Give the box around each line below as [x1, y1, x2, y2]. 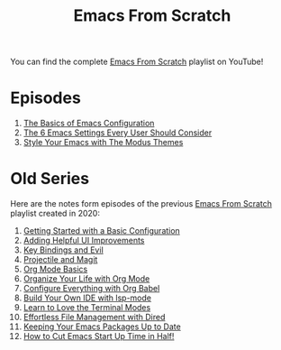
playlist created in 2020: [10, 208, 100, 219]
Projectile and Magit [23, 254, 98, 265]
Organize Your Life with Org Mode [23, 273, 150, 284]
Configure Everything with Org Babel [23, 283, 160, 294]
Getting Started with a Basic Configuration [23, 226, 181, 236]
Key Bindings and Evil [23, 244, 104, 255]
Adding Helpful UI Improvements [23, 235, 145, 246]
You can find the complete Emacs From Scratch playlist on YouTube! [10, 56, 264, 68]
